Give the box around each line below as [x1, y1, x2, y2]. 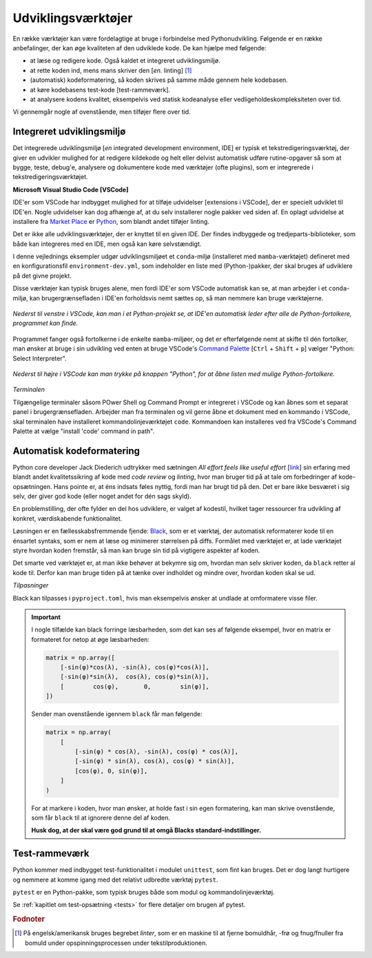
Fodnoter [12, 915, 45, 924]
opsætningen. [12, 482, 52, 490]
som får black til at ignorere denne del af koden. [31, 813, 171, 822]
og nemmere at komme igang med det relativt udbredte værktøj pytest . [12, 875, 218, 884]
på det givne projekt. [12, 271, 72, 280]
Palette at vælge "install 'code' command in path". [12, 427, 155, 435]
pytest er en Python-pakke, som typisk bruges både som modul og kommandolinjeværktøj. [12, 888, 275, 897]
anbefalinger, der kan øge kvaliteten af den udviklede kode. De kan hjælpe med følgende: [12, 43, 267, 52]
